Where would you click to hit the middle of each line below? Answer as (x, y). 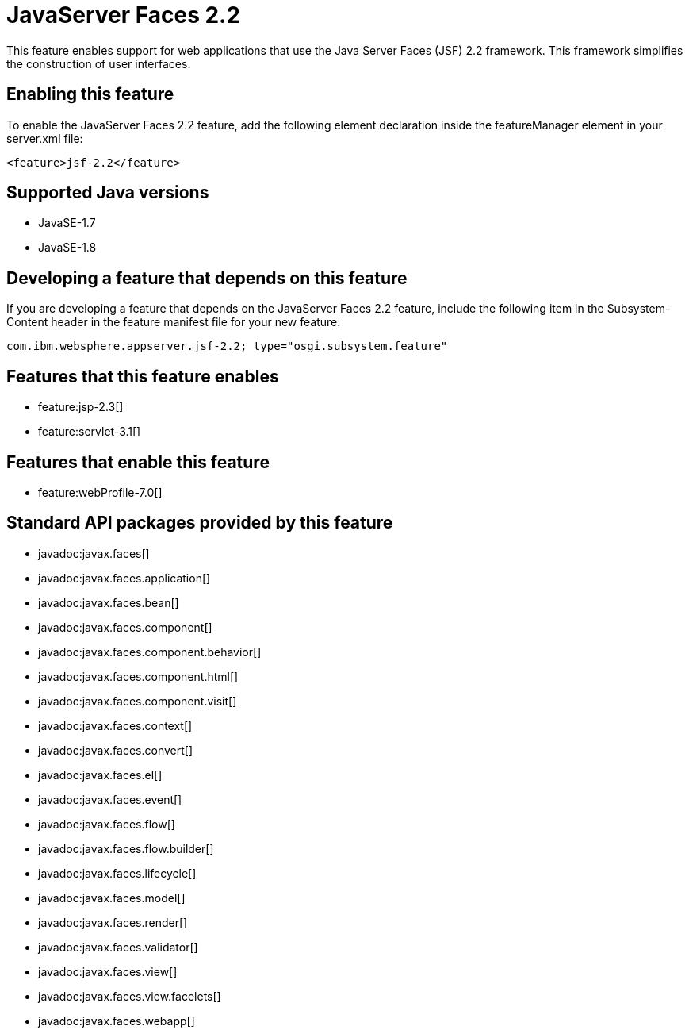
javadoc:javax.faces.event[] (110, 799)
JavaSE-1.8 (67, 248)
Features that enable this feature (138, 462)
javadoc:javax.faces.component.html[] (138, 676)
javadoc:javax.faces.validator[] (118, 947)
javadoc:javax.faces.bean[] (109, 602)
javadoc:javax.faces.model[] (112, 898)
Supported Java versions (108, 193)
